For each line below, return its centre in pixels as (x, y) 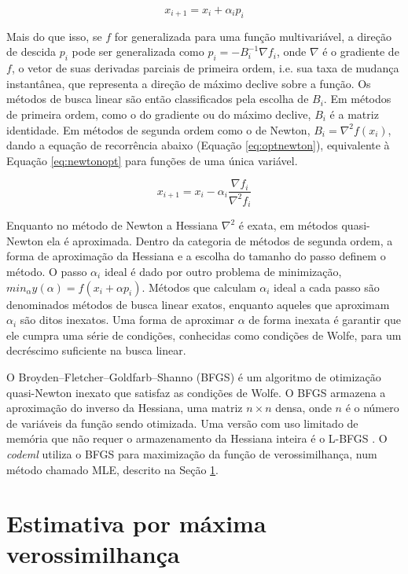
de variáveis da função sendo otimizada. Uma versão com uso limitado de (182, 423)
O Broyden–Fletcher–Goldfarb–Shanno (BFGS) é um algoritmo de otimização (194, 376)
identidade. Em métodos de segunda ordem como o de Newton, (158, 129)
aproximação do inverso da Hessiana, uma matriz (125, 408)
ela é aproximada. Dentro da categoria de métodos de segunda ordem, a (220, 240)
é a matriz (354, 114)
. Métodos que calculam (199, 287)
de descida (31, 52)
